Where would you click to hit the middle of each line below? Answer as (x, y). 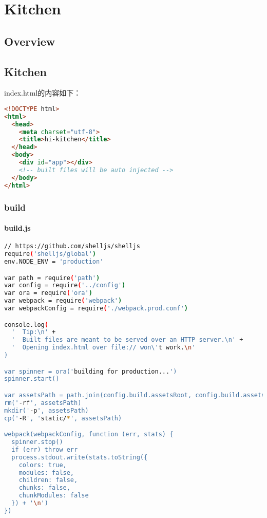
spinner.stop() (37, 442)
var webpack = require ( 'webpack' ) (63, 301)
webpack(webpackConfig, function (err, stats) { (89, 434)
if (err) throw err (45, 449)
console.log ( (26, 325)
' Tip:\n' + (34, 332)
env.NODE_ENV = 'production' (54, 261)
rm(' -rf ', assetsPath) (43, 403)
